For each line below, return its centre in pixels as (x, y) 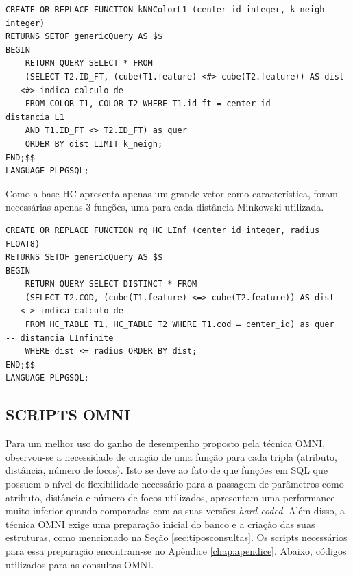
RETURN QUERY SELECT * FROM (89, 63)
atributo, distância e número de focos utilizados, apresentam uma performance (170, 497)
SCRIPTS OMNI (68, 415)
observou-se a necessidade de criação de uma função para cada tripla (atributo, (171, 456)
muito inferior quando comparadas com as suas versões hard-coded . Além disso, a (175, 511)
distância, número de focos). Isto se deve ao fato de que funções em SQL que (167, 470)
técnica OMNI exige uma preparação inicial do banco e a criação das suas (160, 524)
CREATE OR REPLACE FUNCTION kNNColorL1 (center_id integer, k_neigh (165, 10)
